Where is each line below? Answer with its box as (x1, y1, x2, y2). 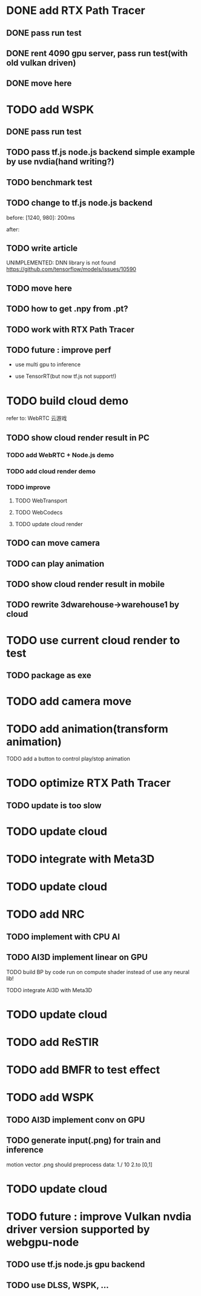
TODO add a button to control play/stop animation (6, 755, 130, 763)
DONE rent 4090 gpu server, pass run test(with (6, 48, 188, 58)
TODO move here (6, 283, 73, 294)
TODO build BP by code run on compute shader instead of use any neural (6, 968, 189, 975)
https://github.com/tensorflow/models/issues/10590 (6, 266, 136, 273)
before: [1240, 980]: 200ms (6, 214, 75, 221)
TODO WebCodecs (15, 508, 63, 516)
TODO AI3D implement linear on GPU (6, 952, 148, 962)
